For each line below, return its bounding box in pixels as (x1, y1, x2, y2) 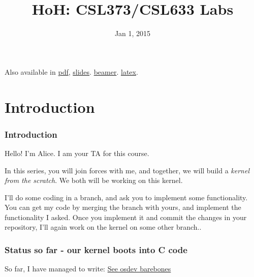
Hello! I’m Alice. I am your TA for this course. (5, 147, 149, 158)
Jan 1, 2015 (114, 28, 151, 39)
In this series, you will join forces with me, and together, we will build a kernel (5, 165, 249, 175)
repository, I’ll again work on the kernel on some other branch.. (5, 222, 202, 232)
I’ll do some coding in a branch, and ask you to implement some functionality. (5, 192, 248, 202)
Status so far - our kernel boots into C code (5, 243, 187, 256)
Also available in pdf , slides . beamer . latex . (5, 66, 138, 77)
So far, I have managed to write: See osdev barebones (5, 263, 171, 274)
